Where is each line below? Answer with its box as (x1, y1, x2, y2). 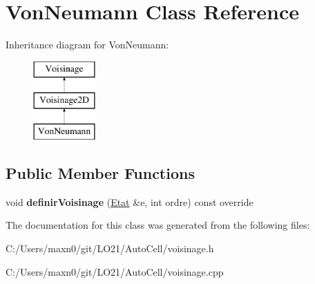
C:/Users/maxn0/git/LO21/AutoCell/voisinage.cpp (6, 264, 224, 278)
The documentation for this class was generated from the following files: (6, 218, 310, 232)
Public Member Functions (6, 162, 195, 184)
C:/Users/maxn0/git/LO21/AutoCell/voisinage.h (6, 241, 214, 256)
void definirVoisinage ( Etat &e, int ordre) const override (6, 194, 254, 209)
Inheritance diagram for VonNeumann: (6, 37, 169, 52)
